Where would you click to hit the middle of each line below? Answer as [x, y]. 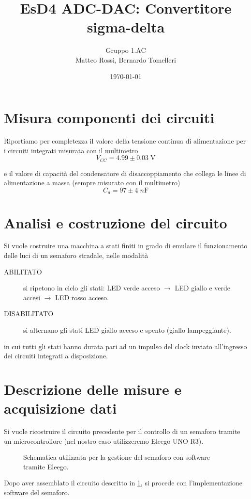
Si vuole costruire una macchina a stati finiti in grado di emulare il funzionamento [126, 246]
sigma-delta [126, 27]
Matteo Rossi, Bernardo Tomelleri [126, 59]
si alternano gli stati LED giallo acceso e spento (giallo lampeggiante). [127, 330]
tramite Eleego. [46, 466]
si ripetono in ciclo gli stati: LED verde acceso [92, 288]
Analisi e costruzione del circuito [116, 222]
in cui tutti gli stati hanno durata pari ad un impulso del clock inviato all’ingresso [125, 346]
